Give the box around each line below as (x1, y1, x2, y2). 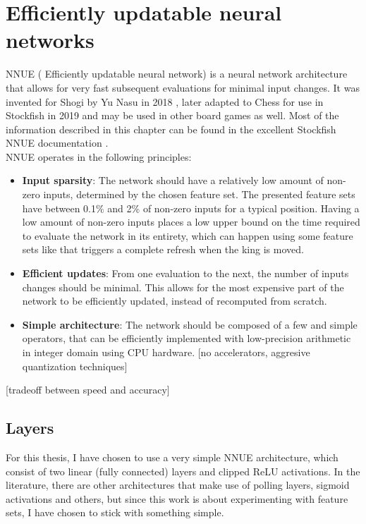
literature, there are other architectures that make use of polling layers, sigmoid (6, 477, 350, 492)
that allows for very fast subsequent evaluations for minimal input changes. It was (6, 80, 360, 95)
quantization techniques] (22, 358, 128, 373)
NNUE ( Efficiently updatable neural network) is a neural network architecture (6, 66, 348, 81)
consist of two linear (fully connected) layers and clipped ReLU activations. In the (6, 463, 360, 478)
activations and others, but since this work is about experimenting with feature (6, 491, 348, 506)
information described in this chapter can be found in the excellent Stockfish (6, 121, 336, 136)
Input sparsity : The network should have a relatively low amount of (22, 173, 324, 188)
